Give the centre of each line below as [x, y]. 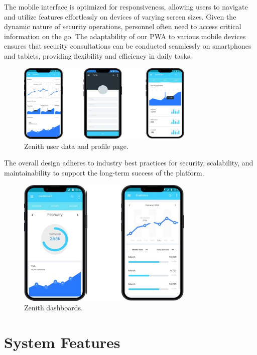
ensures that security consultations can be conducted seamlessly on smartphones [128, 46]
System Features [62, 342]
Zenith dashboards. [53, 308]
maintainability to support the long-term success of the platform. [104, 173]
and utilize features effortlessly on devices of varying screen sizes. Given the [120, 16]
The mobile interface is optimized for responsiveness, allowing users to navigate [126, 7]
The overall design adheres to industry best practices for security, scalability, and [129, 163]
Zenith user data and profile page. [76, 146]
